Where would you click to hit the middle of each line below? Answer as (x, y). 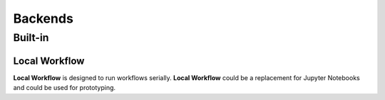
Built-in (31, 38)
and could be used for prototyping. (65, 88)
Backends (43, 18)
